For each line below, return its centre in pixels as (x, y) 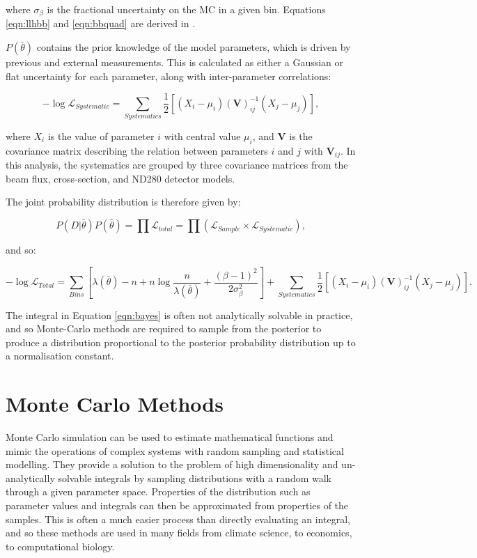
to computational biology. (60, 546)
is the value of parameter (101, 136)
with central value (202, 136)
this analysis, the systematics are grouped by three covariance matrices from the (177, 165)
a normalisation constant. (60, 356)
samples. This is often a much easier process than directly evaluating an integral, (178, 519)
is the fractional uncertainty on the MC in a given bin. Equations (186, 9)
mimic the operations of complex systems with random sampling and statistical (175, 450)
